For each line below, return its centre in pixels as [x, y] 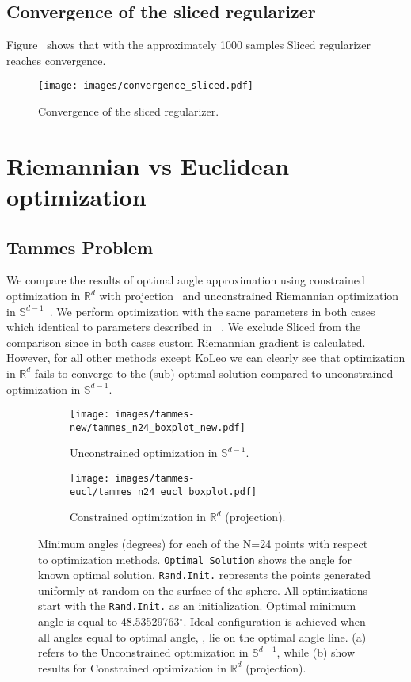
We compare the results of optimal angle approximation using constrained [186, 280]
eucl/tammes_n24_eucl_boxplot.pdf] [164, 491]
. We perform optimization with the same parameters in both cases [212, 311]
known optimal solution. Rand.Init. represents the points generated [205, 575]
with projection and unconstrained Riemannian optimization [249, 295]
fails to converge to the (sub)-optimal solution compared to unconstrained [214, 373]
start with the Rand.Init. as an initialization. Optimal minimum [197, 606]
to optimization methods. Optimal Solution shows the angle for [195, 559]
